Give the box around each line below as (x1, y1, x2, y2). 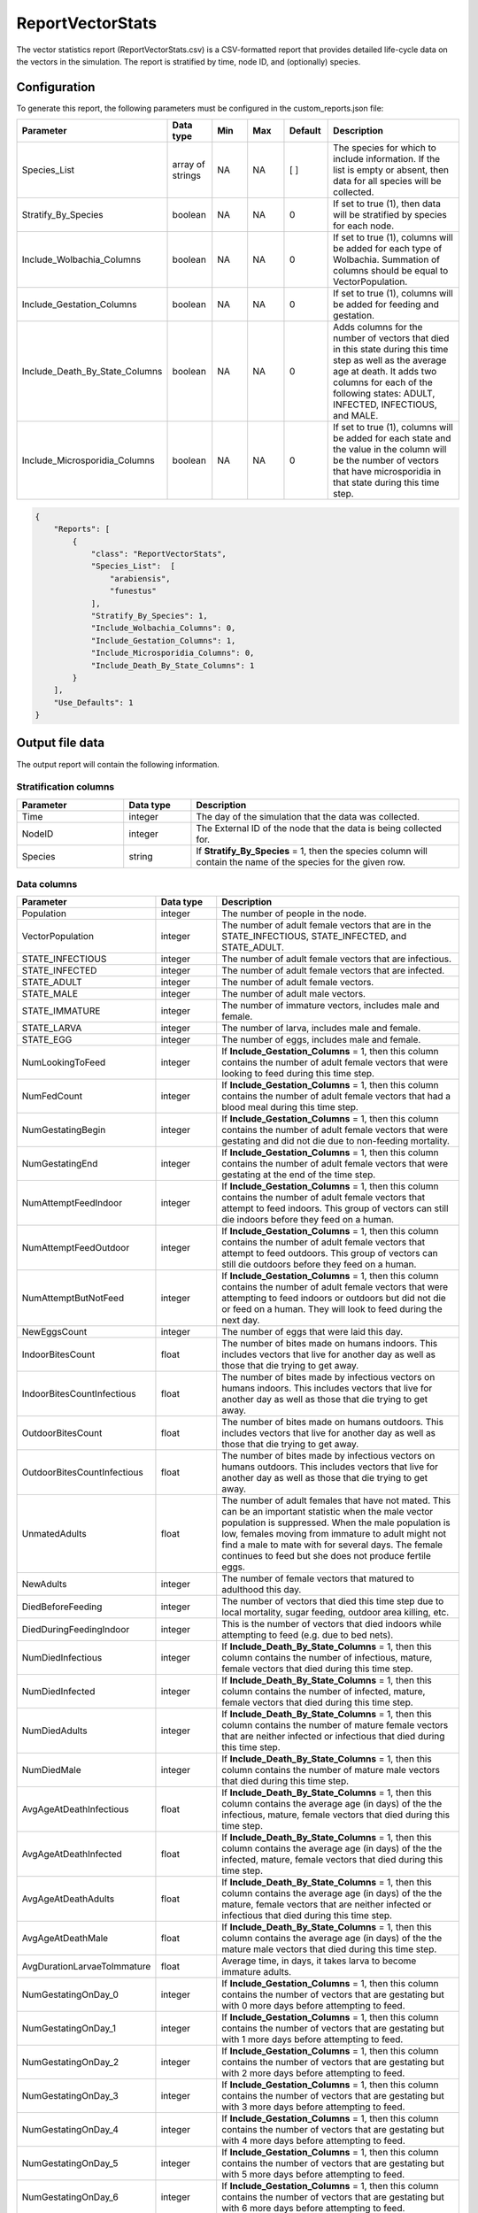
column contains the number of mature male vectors (221, 1764, 440, 1777)
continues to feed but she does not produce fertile (221, 1550, 431, 1562)
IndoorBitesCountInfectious (21, 1388, 136, 1400)
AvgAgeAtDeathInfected (21, 1848, 123, 1861)
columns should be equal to (333, 265, 449, 277)
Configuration (16, 80, 96, 95)
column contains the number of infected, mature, (221, 1685, 426, 1698)
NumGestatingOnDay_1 (21, 2023, 117, 2035)
